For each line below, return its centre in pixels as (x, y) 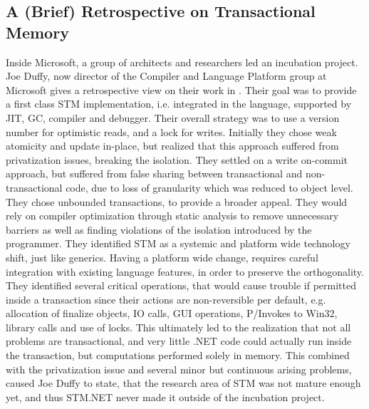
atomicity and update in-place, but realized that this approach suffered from (172, 146)
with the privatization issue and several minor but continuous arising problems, (179, 369)
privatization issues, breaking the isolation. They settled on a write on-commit (177, 159)
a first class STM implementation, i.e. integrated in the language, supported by (179, 104)
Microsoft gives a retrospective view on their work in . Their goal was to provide (181, 89)
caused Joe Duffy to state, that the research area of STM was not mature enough (183, 383)
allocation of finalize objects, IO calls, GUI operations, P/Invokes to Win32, (172, 313)
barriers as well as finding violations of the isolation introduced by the (159, 229)
